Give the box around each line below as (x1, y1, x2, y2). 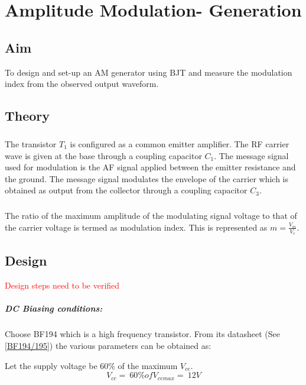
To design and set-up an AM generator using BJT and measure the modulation (5, 66, 292, 78)
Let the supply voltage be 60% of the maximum (5, 359, 178, 371)
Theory (5, 106, 50, 125)
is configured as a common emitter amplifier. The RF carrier (70, 137, 289, 150)
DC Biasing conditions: (5, 302, 103, 315)
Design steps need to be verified (5, 279, 120, 292)
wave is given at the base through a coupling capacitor (5, 149, 202, 161)
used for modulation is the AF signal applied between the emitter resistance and (5, 161, 296, 173)
